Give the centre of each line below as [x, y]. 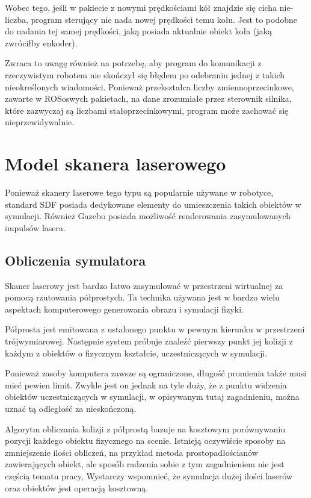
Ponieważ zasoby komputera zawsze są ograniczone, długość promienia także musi [156, 373]
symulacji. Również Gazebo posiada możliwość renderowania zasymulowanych [148, 216]
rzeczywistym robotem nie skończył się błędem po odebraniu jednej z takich [145, 74]
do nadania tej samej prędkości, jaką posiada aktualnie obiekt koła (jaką [139, 31]
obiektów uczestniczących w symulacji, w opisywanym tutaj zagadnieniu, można [152, 397]
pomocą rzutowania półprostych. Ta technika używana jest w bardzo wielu [142, 297]
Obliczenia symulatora [75, 260]
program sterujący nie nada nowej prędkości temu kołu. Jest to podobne [164, 19]
